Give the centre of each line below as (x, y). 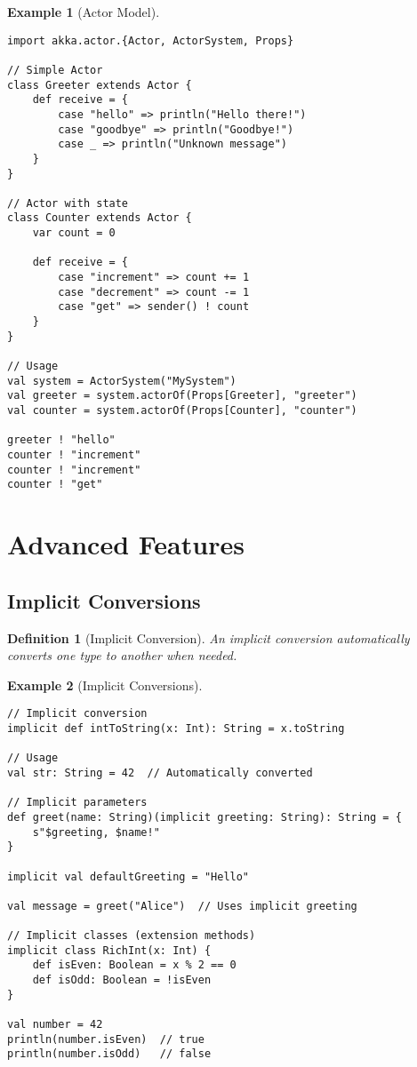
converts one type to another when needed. (122, 655)
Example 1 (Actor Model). (84, 12)
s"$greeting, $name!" (96, 832)
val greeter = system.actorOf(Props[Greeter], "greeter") (182, 396)
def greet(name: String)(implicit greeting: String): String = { (204, 817)
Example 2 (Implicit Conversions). (105, 685)
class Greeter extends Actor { (100, 85)
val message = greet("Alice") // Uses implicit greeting (182, 906)
